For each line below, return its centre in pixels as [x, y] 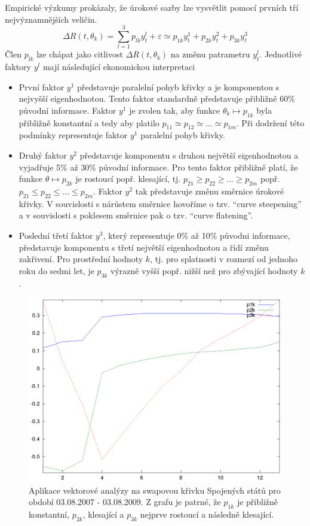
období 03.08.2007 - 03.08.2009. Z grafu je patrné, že [125, 502]
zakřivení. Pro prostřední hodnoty [81, 259]
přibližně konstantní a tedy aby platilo [89, 122]
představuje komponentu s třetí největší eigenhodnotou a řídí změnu [144, 247]
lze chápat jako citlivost [80, 54]
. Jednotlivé [281, 54]
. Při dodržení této [270, 122]
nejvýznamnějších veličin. [51, 19]
